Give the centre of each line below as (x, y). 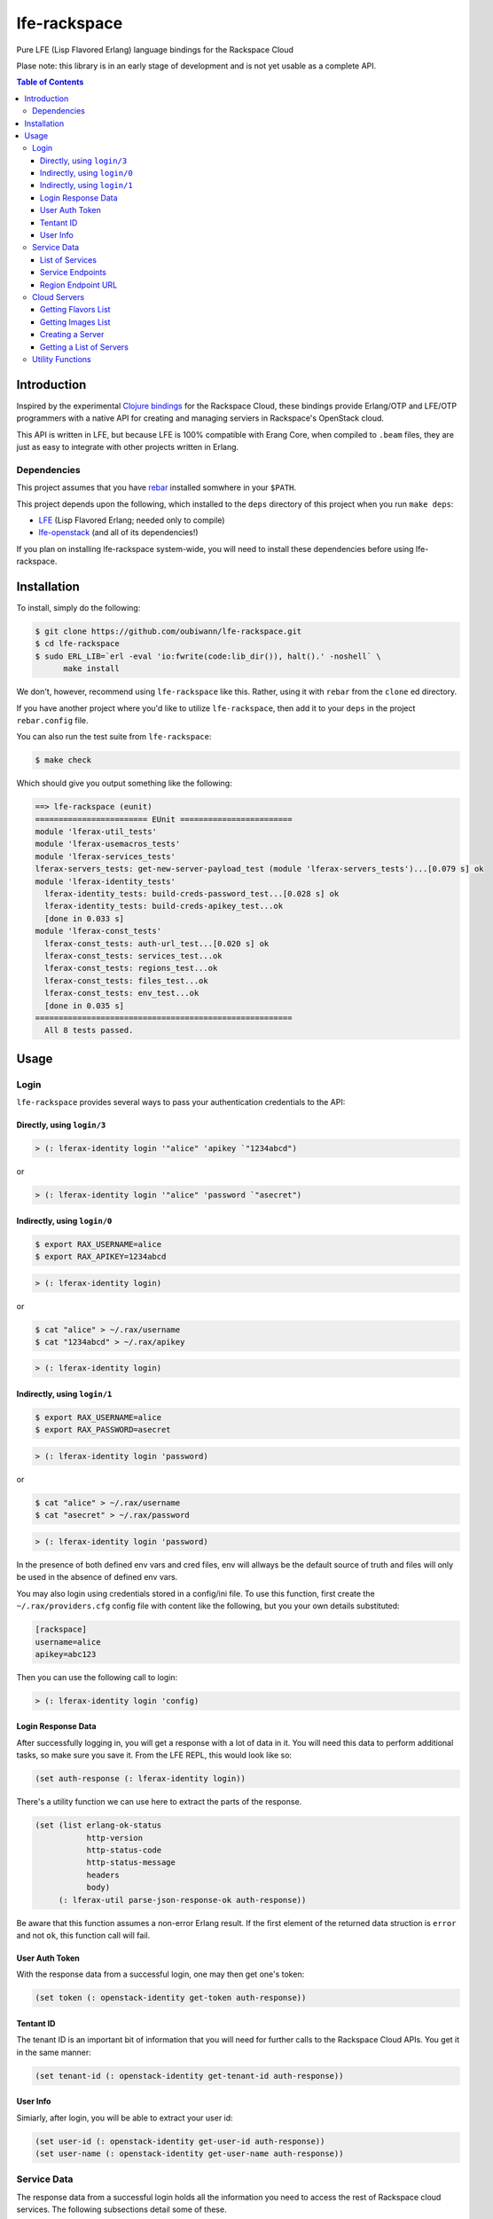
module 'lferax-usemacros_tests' (108, 844)
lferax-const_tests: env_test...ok (122, 993)
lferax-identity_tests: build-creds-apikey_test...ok (164, 906)
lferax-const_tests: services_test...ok (133, 956)
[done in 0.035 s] (84, 1006)
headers (103, 1875)
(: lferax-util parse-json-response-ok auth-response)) (182, 1900)
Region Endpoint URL (79, 285)
